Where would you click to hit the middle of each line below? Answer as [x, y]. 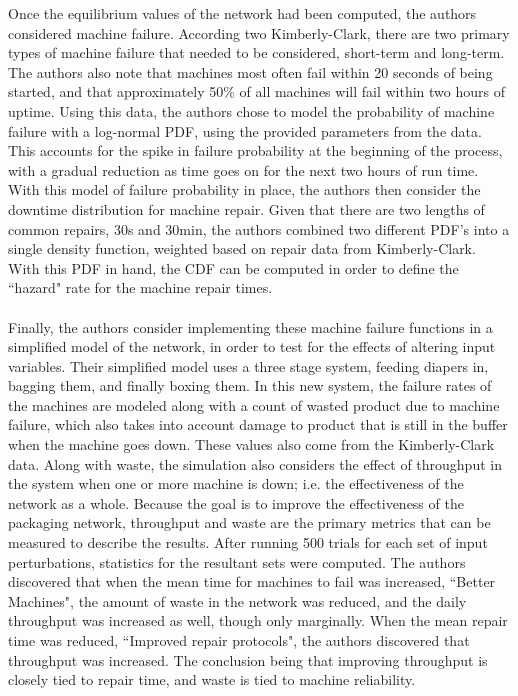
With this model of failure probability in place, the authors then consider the [244, 189]
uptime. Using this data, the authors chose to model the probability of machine [251, 110]
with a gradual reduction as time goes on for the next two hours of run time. [243, 169]
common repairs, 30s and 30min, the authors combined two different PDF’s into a [259, 228]
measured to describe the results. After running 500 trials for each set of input [248, 542]
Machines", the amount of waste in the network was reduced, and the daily [237, 600]
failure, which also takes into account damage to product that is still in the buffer [258, 424]
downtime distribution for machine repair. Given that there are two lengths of [246, 208]
